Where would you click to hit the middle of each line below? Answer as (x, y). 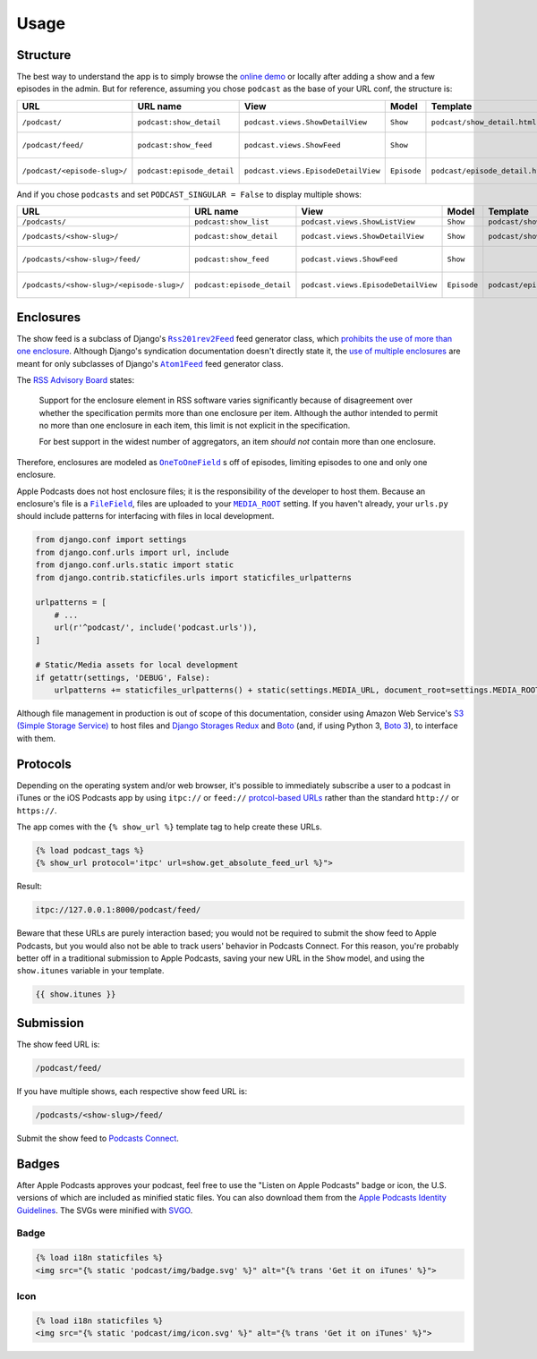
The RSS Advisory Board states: (76, 379)
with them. (36, 738)
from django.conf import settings (111, 540)
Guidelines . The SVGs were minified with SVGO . (105, 1210)
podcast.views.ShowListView (358, 222)
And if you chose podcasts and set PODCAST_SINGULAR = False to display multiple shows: (189, 194)
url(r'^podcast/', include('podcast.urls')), (156, 628)
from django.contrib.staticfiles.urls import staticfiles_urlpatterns (194, 578)
